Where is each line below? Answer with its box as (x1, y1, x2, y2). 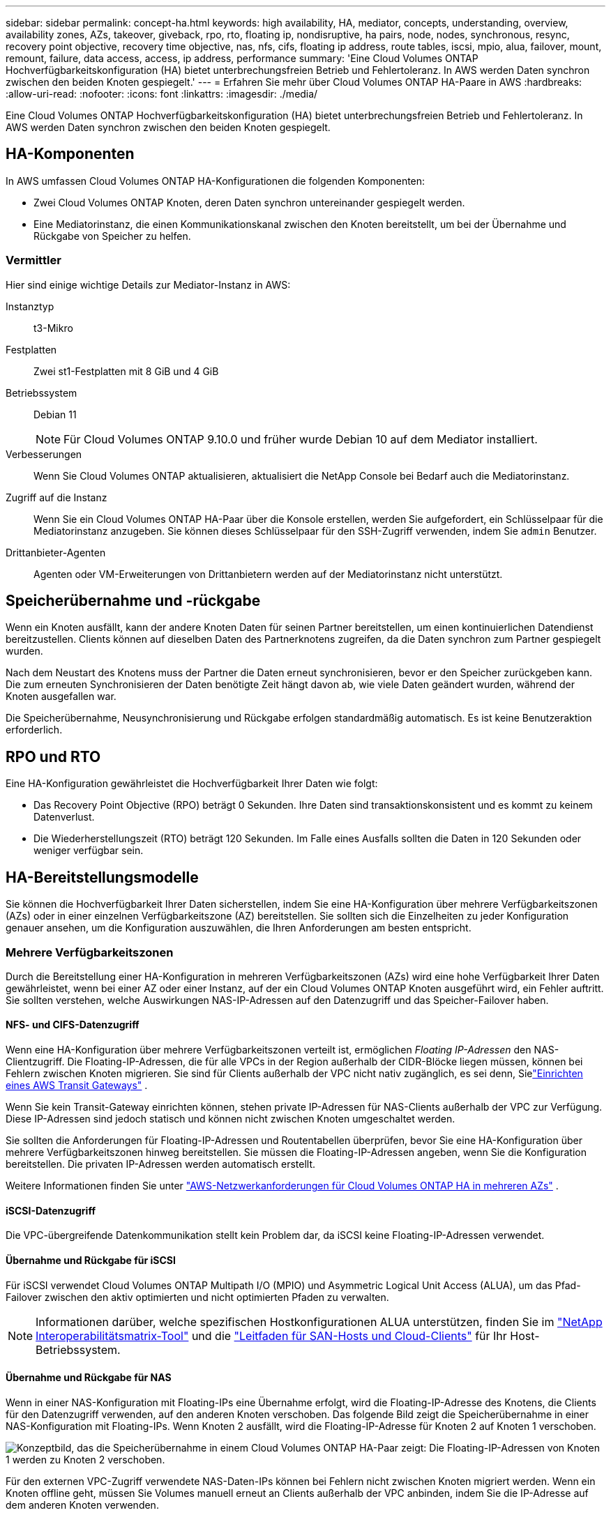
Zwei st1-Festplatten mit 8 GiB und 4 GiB (33, 365, 219, 377)
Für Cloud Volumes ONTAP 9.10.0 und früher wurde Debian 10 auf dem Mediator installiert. (63, 432, 538, 446)
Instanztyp (6, 300, 54, 312)
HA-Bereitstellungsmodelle (6, 868, 199, 886)
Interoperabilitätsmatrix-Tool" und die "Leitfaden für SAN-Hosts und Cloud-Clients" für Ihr (36, 1328, 507, 1343)
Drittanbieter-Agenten (6, 546, 106, 558)
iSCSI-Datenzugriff (6, 1204, 96, 1217)
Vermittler (6, 253, 61, 268)
